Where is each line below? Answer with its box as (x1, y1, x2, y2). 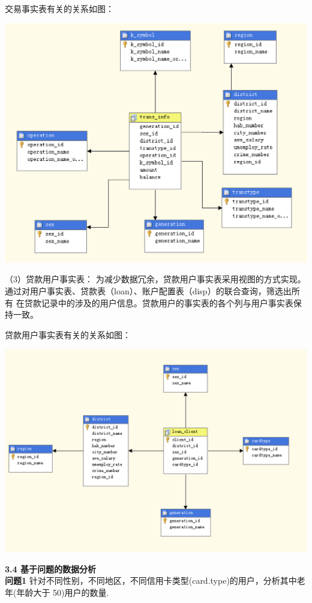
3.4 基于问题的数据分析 (5, 562, 96, 575)
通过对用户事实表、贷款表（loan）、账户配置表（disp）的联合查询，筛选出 (5, 284, 292, 297)
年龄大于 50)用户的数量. (16, 586, 109, 598)
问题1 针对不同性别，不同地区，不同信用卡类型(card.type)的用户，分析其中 (5, 574, 297, 587)
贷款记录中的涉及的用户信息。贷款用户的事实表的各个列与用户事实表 (24, 296, 293, 309)
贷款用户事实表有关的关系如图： (5, 328, 131, 341)
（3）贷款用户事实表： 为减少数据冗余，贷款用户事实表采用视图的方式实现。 (5, 273, 306, 285)
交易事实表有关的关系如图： (5, 2, 114, 14)
